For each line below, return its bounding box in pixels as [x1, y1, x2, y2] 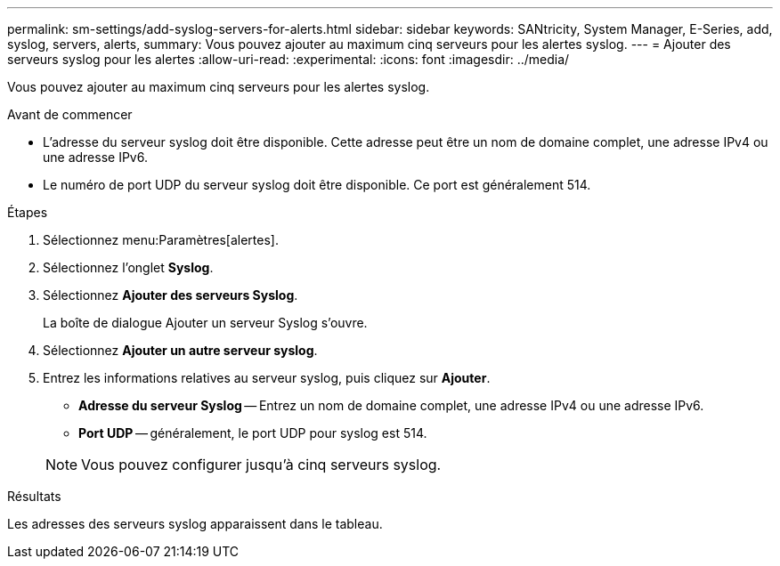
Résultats [7, 489, 61, 504]
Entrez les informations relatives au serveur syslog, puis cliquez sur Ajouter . [43, 370, 491, 385]
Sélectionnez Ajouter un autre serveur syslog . [43, 343, 318, 358]
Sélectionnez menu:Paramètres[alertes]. [43, 232, 279, 247]
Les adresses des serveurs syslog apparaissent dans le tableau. [7, 516, 383, 531]
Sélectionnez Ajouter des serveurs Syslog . [43, 287, 298, 303]
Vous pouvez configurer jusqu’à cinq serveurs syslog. [81, 456, 442, 473]
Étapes [7, 205, 48, 220]
